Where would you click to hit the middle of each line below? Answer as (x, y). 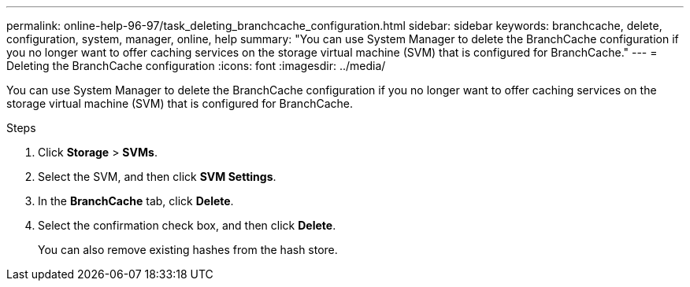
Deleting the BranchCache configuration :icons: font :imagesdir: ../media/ (196, 66)
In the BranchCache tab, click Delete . (136, 201)
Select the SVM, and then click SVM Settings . (157, 177)
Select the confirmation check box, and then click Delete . (187, 225)
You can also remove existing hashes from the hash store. (188, 250)
